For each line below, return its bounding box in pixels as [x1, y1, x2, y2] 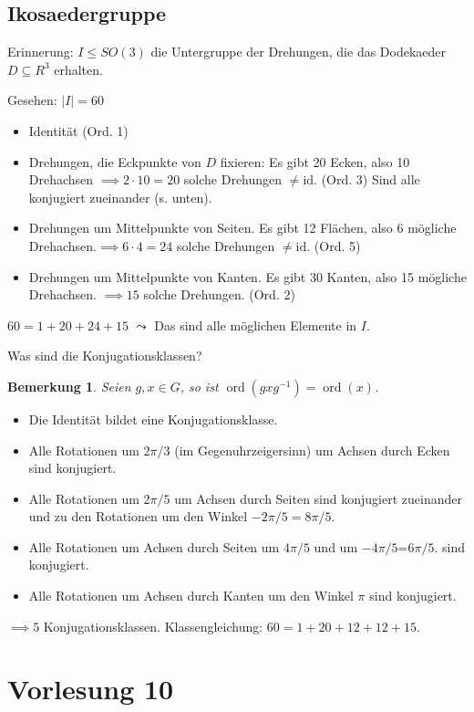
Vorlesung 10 [7, 670, 174, 707]
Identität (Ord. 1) [28, 120, 129, 140]
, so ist [180, 376, 219, 395]
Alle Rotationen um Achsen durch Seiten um [28, 537, 280, 556]
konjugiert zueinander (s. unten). [28, 187, 212, 206]
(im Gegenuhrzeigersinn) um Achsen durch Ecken [174, 440, 450, 459]
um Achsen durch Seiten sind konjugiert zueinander [174, 488, 462, 508]
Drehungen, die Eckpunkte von [28, 152, 201, 171]
